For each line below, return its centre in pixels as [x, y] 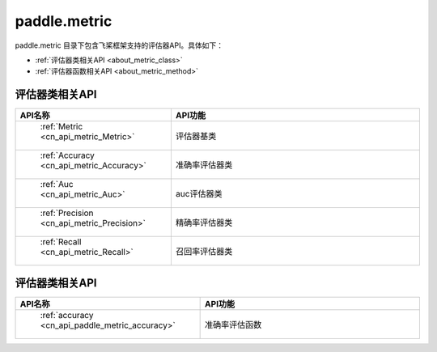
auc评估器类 [199, 194]
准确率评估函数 [233, 324]
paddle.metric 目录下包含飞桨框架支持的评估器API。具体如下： [119, 45]
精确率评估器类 [204, 223]
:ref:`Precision [67, 213]
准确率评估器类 [204, 165]
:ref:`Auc [57, 184]
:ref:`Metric [62, 127]
